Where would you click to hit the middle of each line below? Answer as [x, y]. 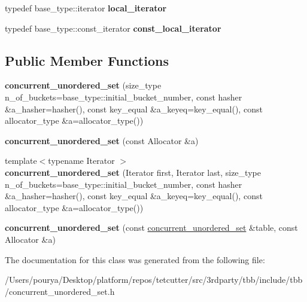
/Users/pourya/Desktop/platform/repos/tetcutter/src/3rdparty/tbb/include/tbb [154, 280]
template [21, 161]
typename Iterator [81, 161]
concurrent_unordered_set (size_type [83, 85]
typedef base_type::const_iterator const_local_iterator [113, 28]
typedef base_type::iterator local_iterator [86, 8]
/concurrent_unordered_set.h [60, 291]
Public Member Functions [87, 60]
